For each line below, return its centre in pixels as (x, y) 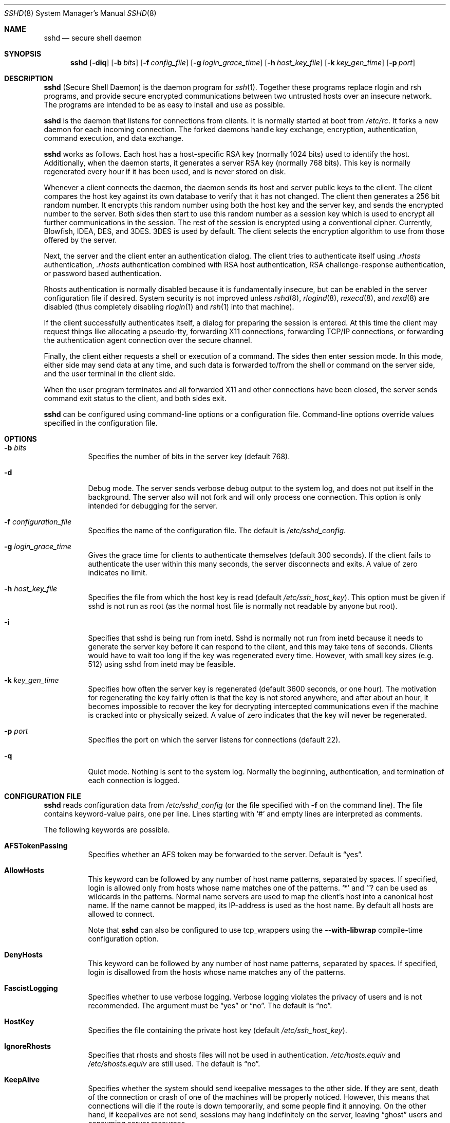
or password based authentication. (103, 273)
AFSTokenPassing (36, 846)
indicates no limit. (118, 573)
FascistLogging (31, 988)
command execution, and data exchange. (114, 138)
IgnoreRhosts (27, 1046)
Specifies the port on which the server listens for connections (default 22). (214, 740)
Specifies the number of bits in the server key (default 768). (189, 456)
